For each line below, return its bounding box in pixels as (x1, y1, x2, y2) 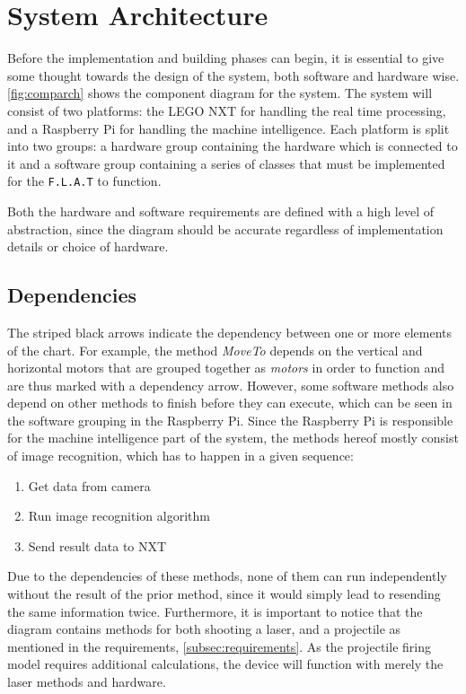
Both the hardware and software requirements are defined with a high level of (7, 201, 435, 220)
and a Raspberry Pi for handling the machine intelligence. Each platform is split (7, 119, 450, 137)
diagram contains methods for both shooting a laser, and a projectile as (7, 619, 401, 638)
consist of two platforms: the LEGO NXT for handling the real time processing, (7, 101, 446, 119)
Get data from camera (28, 476, 151, 495)
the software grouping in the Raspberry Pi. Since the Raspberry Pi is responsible (7, 410, 453, 429)
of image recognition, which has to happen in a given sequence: (7, 446, 354, 465)
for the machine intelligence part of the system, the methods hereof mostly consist (7, 428, 459, 447)
